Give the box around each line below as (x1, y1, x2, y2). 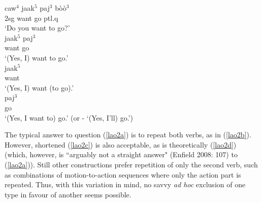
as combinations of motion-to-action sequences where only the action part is (5, 169, 241, 180)
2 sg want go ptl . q (5, 12, 58, 23)
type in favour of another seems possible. (5, 189, 132, 199)
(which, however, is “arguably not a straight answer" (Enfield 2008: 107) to (5, 149, 238, 160)
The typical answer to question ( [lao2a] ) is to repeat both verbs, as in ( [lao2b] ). (5, 129, 251, 140)
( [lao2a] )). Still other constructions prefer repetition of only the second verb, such (5, 159, 258, 169)
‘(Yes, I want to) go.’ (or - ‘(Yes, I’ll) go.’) (5, 112, 133, 123)
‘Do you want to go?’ (5, 22, 70, 33)
